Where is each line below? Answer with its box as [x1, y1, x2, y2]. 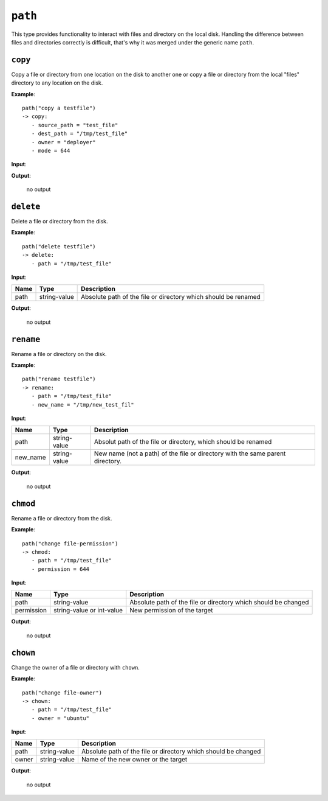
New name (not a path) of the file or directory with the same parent [94, 449, 286, 458]
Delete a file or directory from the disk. [11, 218, 108, 225]
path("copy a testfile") [22, 105, 96, 112]
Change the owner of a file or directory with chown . [11, 663, 140, 671]
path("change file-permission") [22, 540, 118, 547]
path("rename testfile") [22, 376, 96, 383]
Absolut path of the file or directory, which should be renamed [94, 438, 272, 446]
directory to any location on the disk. [11, 79, 103, 86]
